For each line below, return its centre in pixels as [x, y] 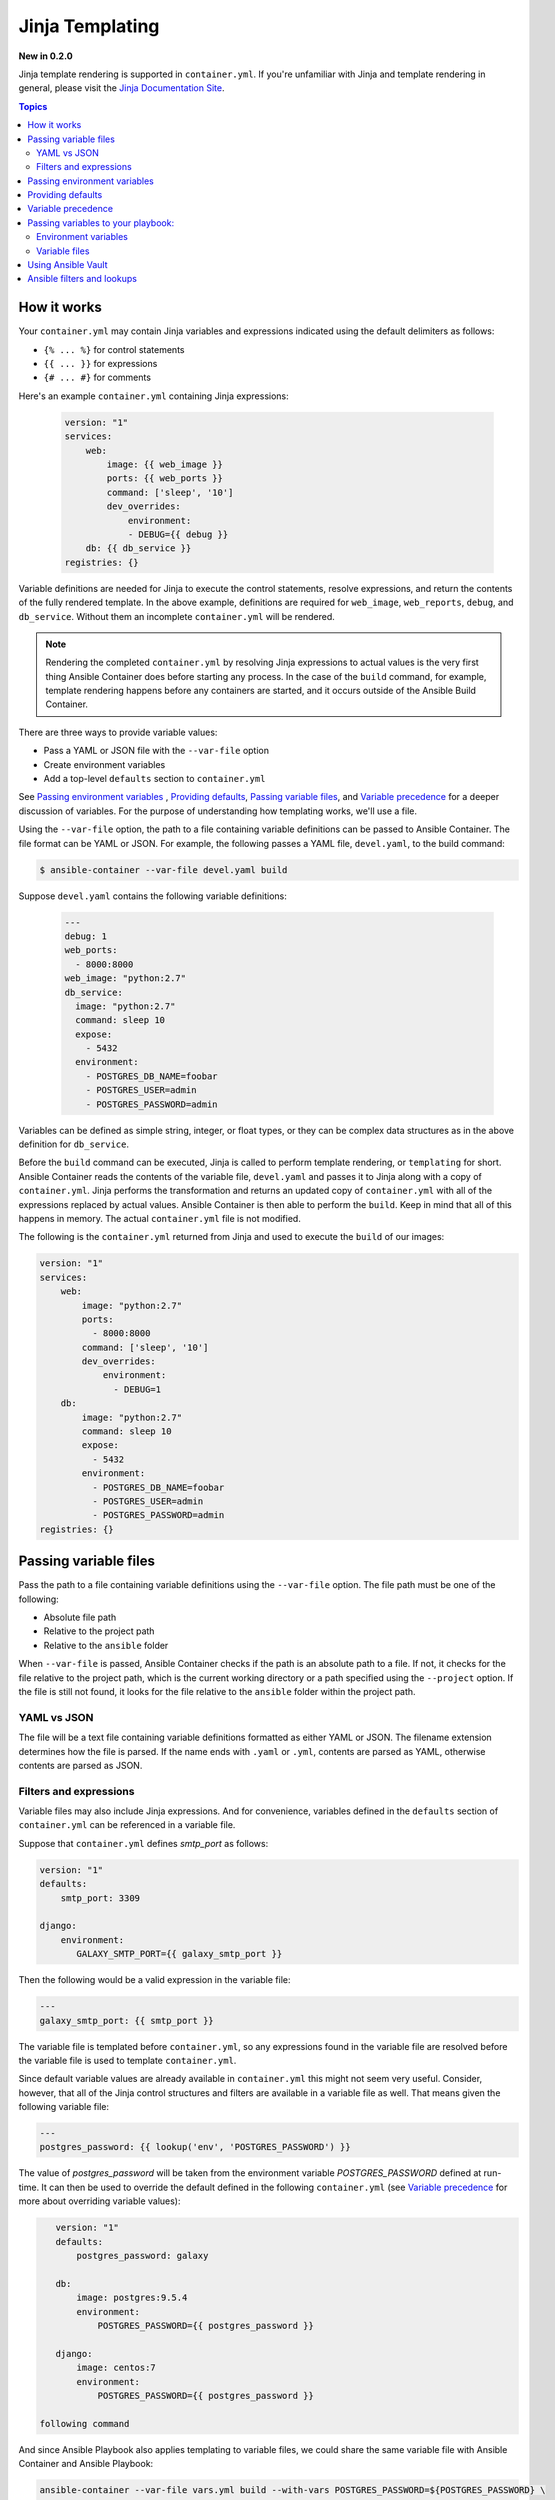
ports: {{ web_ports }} [165, 478]
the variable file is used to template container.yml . [127, 2060]
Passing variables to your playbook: [101, 222]
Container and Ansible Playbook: [86, 2464]
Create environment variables [104, 764]
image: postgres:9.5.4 [132, 2298]
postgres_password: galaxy [142, 2255]
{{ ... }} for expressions [100, 364]
